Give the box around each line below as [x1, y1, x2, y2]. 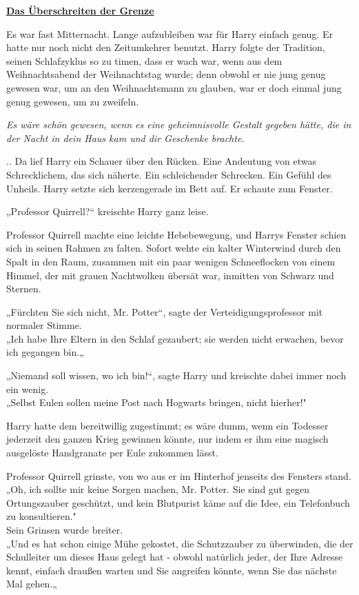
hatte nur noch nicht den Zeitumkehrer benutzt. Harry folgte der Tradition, [6, 40, 325, 54]
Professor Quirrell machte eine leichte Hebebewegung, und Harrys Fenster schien [6, 227, 347, 241]
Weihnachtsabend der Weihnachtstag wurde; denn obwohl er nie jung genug [6, 67, 326, 81]
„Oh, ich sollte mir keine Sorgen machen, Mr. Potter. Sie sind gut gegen [6, 482, 309, 496]
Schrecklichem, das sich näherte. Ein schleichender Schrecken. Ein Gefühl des [6, 167, 331, 181]
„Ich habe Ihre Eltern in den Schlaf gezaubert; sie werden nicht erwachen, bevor [6, 331, 344, 345]
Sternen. [6, 281, 41, 296]
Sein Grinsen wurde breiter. [6, 523, 123, 536]
